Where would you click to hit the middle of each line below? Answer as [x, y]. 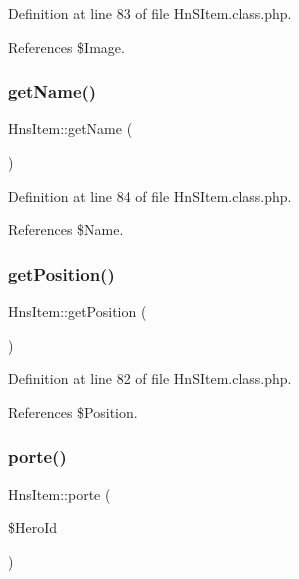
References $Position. [73, 411]
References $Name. [66, 229]
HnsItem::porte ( [59, 493]
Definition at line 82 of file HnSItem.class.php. [150, 378]
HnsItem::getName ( [70, 128]
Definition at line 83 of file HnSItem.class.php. [150, 13]
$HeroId [33, 527]
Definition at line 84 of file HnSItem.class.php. [150, 195]
